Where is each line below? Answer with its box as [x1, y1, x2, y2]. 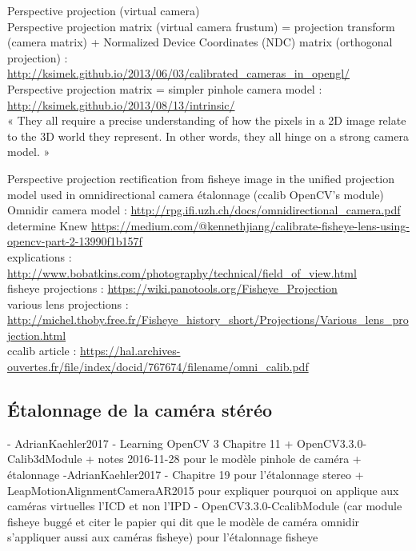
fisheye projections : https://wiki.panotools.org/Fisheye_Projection [7, 280, 338, 297]
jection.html [7, 326, 66, 343]
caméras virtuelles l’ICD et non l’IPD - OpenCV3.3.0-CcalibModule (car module [7, 497, 402, 514]
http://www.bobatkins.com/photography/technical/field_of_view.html [7, 264, 357, 281]
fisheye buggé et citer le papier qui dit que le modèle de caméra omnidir [7, 513, 360, 529]
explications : [7, 248, 72, 265]
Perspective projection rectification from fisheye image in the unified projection [7, 170, 394, 186]
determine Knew [7, 217, 88, 234]
